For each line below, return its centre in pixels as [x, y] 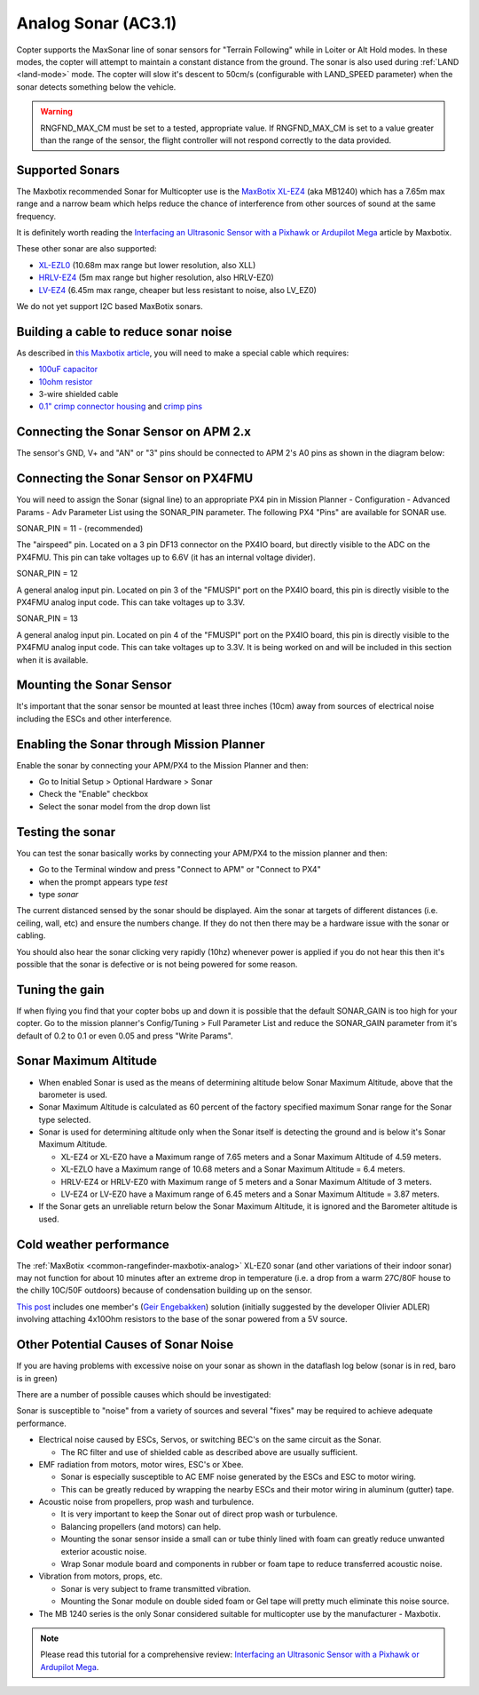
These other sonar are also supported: [86, 249]
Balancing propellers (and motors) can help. [141, 1526]
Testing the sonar [66, 832]
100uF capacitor [68, 370]
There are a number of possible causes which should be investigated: [144, 1394]
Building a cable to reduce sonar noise [124, 332]
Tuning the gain [61, 989]
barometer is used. [73, 1094]
